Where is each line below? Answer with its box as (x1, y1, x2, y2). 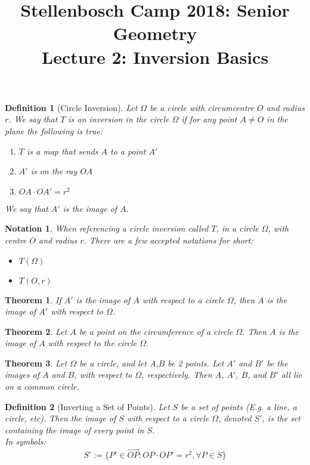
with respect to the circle (48, 337, 137, 349)
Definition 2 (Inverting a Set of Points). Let (5, 400, 170, 412)
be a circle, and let (79, 356, 147, 369)
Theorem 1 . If (5, 293, 61, 306)
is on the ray (30, 165, 77, 177)
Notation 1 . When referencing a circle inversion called (5, 222, 209, 235)
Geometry (113, 21, 197, 45)
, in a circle (216, 222, 259, 235)
